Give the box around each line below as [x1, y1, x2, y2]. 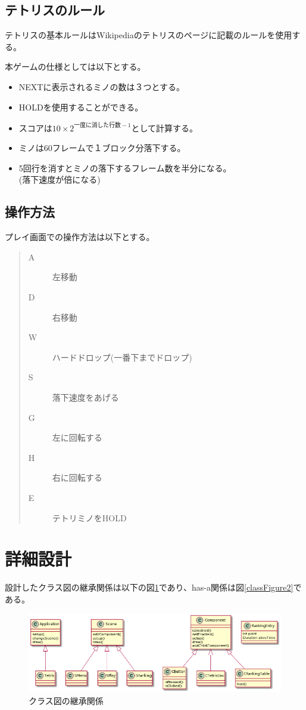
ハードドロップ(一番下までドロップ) [52, 351, 192, 363]
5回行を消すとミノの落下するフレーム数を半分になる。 [18, 161, 232, 174]
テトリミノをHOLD [52, 511, 127, 524]
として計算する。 [131, 121, 198, 134]
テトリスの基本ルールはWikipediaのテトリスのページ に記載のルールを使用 [5, 29, 292, 41]
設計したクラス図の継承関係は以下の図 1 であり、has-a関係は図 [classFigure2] [5, 581, 293, 594]
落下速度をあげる [52, 391, 119, 403]
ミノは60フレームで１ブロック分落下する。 [18, 142, 186, 154]
